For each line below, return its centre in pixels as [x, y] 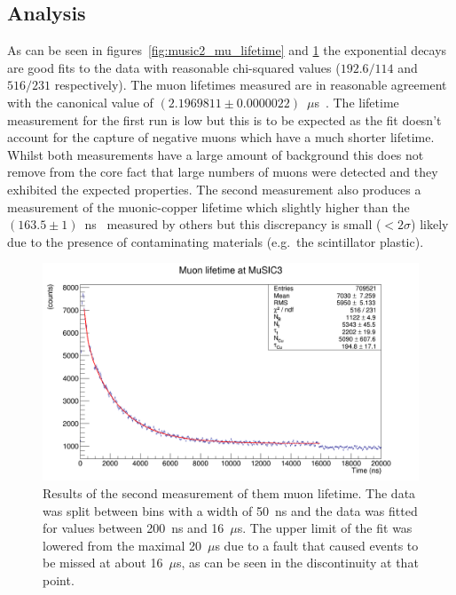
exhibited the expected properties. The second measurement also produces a [214, 189]
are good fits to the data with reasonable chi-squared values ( [174, 67]
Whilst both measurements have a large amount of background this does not [216, 154]
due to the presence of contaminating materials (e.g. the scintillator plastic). [216, 241]
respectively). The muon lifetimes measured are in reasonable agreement [251, 85]
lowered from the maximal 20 [122, 545]
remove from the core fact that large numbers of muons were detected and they [223, 172]
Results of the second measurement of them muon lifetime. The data [229, 493]
